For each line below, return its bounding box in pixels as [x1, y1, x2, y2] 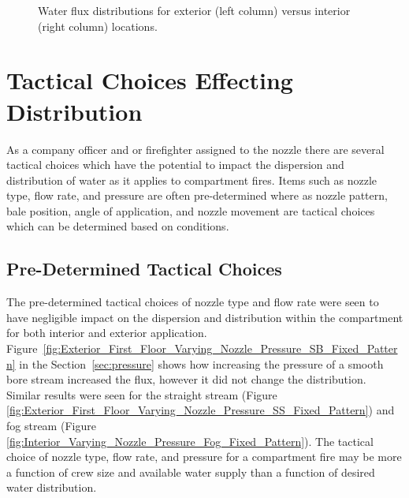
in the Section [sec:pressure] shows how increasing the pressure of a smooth [19, 355, 384, 372]
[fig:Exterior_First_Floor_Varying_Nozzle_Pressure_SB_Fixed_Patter [43, 340, 398, 357]
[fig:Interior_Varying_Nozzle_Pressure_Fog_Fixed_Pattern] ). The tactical [6, 432, 374, 449]
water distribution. [6, 479, 97, 496]
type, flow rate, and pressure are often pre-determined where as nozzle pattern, [6, 187, 388, 204]
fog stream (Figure [6, 417, 96, 434]
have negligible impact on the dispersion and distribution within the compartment [6, 309, 403, 325]
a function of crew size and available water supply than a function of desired [6, 463, 375, 480]
